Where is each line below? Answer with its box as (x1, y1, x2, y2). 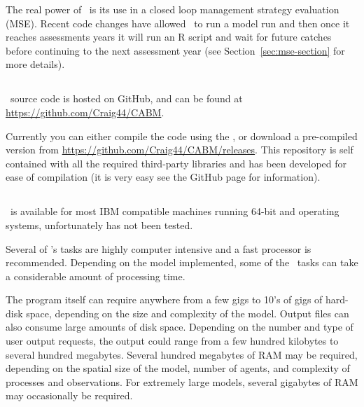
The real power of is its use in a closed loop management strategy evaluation (6, 2, 339, 16)
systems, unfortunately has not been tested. (6, 217, 193, 232)
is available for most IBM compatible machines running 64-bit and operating (10, 204, 339, 219)
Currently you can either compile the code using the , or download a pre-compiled (6, 128, 358, 143)
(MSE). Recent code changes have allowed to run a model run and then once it (6, 15, 350, 30)
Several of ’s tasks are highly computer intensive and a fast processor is (6, 241, 311, 256)
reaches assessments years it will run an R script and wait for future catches (6, 29, 332, 44)
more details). (6, 57, 65, 71)
